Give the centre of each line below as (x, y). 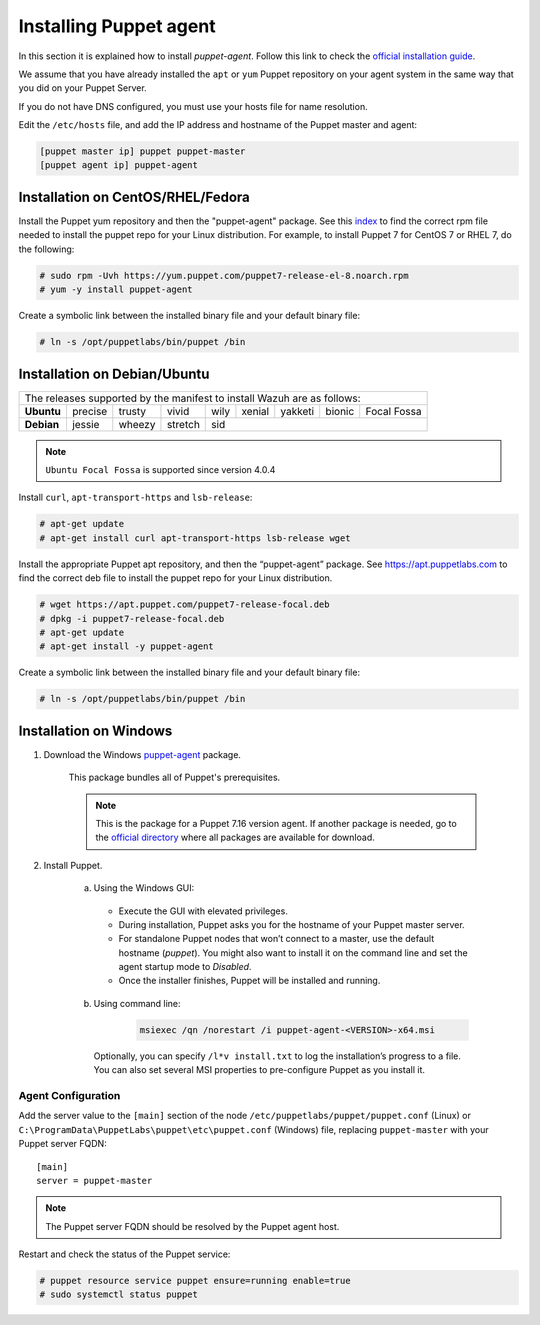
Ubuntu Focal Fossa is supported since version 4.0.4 (160, 469)
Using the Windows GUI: (144, 888)
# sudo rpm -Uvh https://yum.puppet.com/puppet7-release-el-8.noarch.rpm (224, 275)
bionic (340, 411)
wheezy (137, 424)
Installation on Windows (95, 730)
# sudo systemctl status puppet (119, 1294)
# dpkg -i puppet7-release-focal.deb (132, 618)
